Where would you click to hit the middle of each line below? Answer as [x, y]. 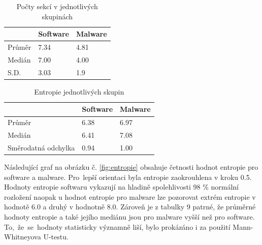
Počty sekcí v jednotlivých [57, 6]
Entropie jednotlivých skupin [79, 91]
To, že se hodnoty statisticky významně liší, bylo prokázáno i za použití [117, 226]
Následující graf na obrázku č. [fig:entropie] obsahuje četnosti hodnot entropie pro [131, 167]
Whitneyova [23, 237]
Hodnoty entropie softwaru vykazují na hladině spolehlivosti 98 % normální [122, 187]
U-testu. [56, 237]
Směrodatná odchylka [41, 147]
